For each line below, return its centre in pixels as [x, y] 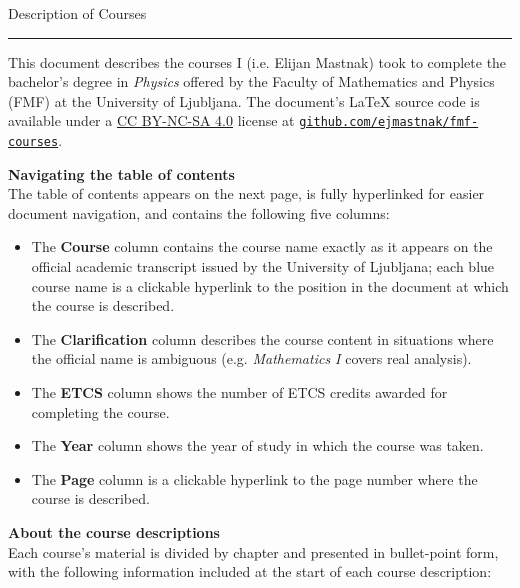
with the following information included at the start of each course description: [250, 571]
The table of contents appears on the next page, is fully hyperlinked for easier [246, 193]
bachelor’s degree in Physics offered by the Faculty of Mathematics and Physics [251, 81]
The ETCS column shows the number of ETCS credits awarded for [239, 392]
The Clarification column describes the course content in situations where [262, 338]
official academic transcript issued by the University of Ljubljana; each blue [263, 266]
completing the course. [100, 411]
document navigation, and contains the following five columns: [199, 212]
